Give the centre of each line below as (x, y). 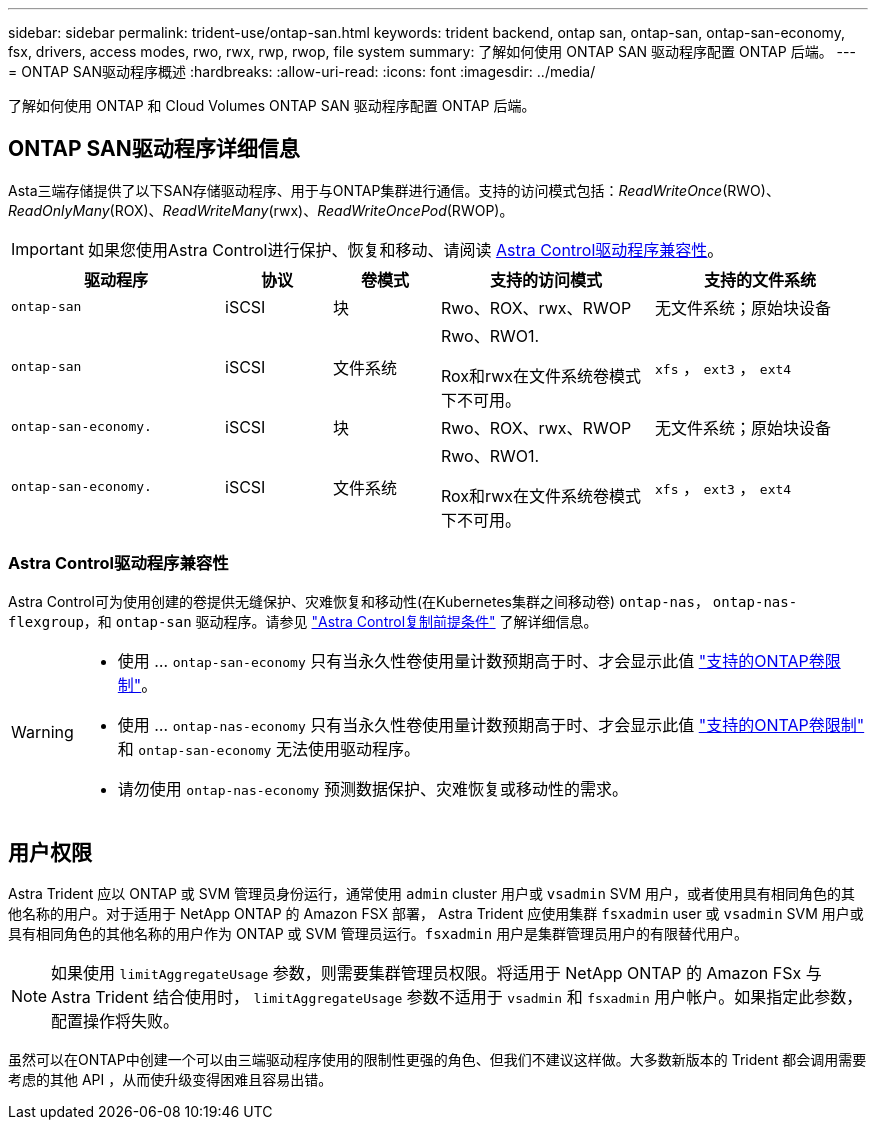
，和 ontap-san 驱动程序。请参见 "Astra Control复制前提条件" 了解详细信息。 (340, 621)
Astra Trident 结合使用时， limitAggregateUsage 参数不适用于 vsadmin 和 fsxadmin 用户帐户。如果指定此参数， (457, 997)
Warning (42, 731)
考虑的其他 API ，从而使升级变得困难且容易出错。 (170, 1080)
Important (47, 248)
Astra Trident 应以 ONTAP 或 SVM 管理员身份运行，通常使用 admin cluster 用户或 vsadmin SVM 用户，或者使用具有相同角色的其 (432, 894)
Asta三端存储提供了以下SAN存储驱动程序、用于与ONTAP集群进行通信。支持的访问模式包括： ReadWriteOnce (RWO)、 (394, 190)
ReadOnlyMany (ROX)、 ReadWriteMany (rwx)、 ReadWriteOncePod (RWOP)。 (261, 210)
